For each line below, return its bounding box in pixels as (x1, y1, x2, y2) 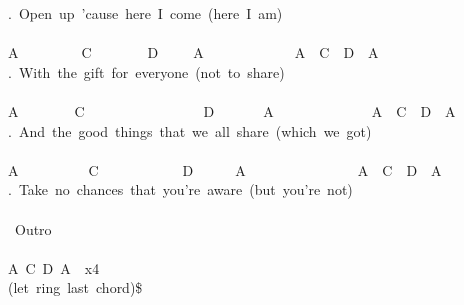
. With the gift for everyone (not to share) (8, 61, 285, 82)
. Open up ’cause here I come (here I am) (8, 3, 283, 23)
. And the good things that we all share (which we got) (8, 120, 372, 141)
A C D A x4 (8, 257, 100, 278)
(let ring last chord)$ (8, 277, 143, 298)
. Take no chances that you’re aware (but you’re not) (8, 179, 353, 200)
